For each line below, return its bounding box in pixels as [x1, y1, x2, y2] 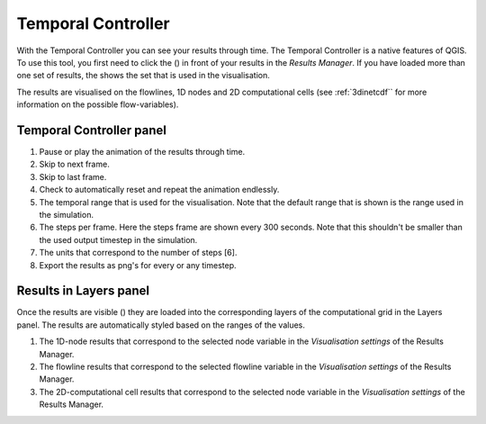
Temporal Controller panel [16, 122, 166, 138]
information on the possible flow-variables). [16, 99, 179, 110]
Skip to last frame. [39, 171, 107, 182]
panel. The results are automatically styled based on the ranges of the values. [16, 320, 306, 330]
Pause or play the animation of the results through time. [39, 147, 246, 158]
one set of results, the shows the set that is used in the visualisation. [16, 70, 270, 81]
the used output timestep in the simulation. [39, 234, 198, 245]
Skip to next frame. [39, 158, 110, 170]
